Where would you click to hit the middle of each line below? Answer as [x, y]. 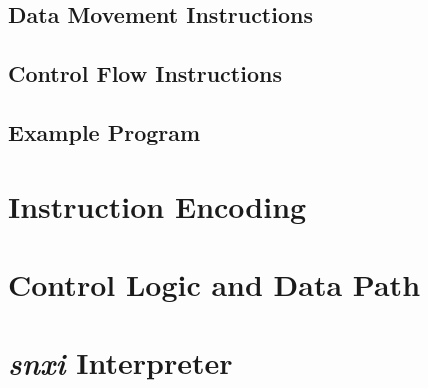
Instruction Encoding [157, 205]
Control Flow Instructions [145, 73]
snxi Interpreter [120, 363]
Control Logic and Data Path [214, 283]
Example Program [104, 131]
